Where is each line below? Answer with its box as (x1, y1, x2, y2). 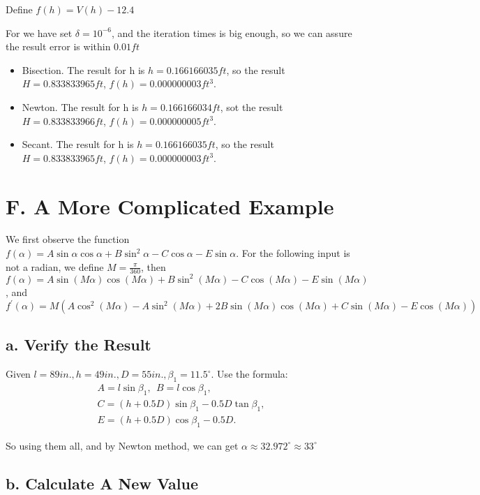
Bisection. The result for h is (22, 62, 145, 77)
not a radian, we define (6, 259, 104, 274)
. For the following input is (236, 246, 350, 260)
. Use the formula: (211, 367, 288, 381)
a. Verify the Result (6, 334, 151, 355)
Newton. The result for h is (22, 99, 139, 114)
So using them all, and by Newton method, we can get (6, 438, 239, 452)
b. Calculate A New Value (6, 472, 199, 494)
